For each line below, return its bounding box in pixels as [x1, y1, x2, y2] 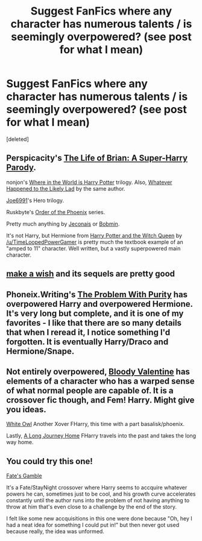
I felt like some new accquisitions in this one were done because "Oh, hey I [6, 515, 193, 522]
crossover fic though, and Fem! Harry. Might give [6, 395, 195, 405]
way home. [6, 439, 34, 446]
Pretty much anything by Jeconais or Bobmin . [6, 220, 120, 228]
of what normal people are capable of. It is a [6, 385, 174, 396]
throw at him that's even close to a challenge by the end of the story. [6, 503, 177, 511]
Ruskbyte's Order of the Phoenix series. [6, 208, 106, 215]
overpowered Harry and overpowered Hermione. [6, 298, 193, 309]
